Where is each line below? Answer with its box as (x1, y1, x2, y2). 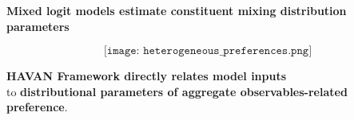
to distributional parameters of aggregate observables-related (6, 83, 348, 99)
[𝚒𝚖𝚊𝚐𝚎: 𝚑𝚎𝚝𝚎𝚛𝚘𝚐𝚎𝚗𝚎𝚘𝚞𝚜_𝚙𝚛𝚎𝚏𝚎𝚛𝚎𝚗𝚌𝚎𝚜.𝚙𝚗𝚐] (103, 45, 312, 57)
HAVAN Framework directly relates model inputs (6, 68, 287, 84)
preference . (6, 99, 68, 115)
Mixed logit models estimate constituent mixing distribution (6, 2, 347, 18)
